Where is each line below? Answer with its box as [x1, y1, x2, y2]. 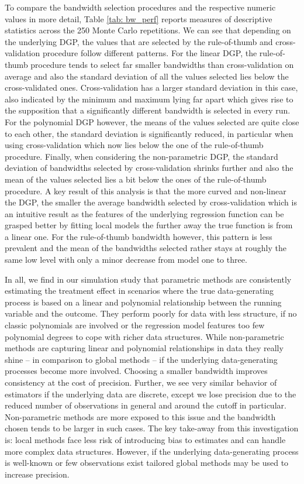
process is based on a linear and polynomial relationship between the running [5, 296, 282, 308]
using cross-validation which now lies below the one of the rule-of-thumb [5, 139, 264, 151]
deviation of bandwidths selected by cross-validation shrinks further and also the [5, 162, 293, 174]
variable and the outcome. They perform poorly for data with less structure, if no [5, 307, 297, 320]
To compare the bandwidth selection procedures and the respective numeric [5, 1, 276, 13]
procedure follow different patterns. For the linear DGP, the [42, 47, 257, 59]
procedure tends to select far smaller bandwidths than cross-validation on [30, 58, 294, 70]
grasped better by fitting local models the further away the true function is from [5, 219, 293, 231]
